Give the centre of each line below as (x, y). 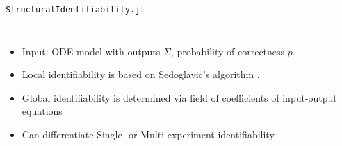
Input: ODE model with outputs (91, 51)
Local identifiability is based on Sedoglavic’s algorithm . (141, 74)
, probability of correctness (228, 51)
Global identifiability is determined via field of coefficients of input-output (179, 97)
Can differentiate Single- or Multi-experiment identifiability (148, 135)
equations (42, 111)
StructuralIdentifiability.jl (75, 10)
